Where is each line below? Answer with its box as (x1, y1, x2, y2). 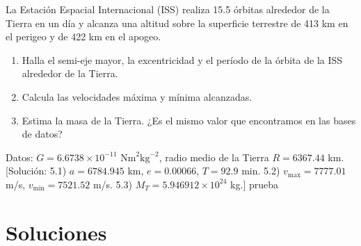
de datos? (22, 126, 63, 141)
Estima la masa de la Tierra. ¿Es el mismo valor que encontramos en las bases (22, 113, 356, 127)
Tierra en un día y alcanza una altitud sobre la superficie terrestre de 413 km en (6, 15, 348, 30)
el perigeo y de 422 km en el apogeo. (6, 29, 161, 44)
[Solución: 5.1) (6, 163, 67, 178)
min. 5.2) (241, 163, 280, 178)
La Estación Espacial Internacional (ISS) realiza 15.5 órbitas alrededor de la (6, 2, 330, 16)
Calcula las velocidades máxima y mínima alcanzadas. (22, 89, 252, 104)
